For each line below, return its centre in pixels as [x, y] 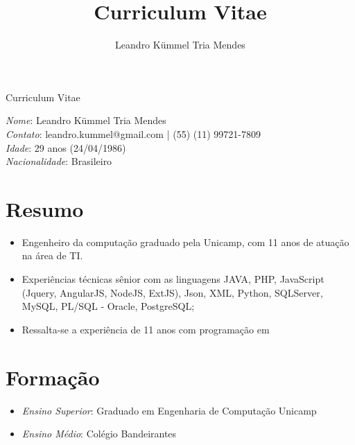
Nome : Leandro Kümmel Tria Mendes [86, 120]
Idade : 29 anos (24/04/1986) [66, 147]
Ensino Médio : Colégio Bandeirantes [99, 434]
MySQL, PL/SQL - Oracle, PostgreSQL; [108, 306]
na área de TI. [52, 255]
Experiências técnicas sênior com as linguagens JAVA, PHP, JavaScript [173, 279]
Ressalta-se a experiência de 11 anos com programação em [146, 329]
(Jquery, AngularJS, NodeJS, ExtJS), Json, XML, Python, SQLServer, [172, 292]
